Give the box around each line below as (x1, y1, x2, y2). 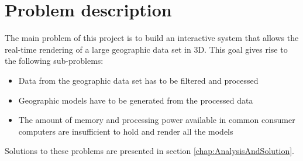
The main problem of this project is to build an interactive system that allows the (5, 32, 299, 44)
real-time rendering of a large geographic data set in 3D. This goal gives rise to (5, 43, 288, 55)
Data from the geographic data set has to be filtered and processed (18, 74, 259, 86)
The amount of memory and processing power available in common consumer (18, 114, 295, 126)
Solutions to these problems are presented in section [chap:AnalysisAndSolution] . (5, 145, 294, 157)
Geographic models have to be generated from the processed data (18, 94, 253, 106)
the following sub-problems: (5, 54, 104, 67)
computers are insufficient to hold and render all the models (18, 125, 233, 137)
